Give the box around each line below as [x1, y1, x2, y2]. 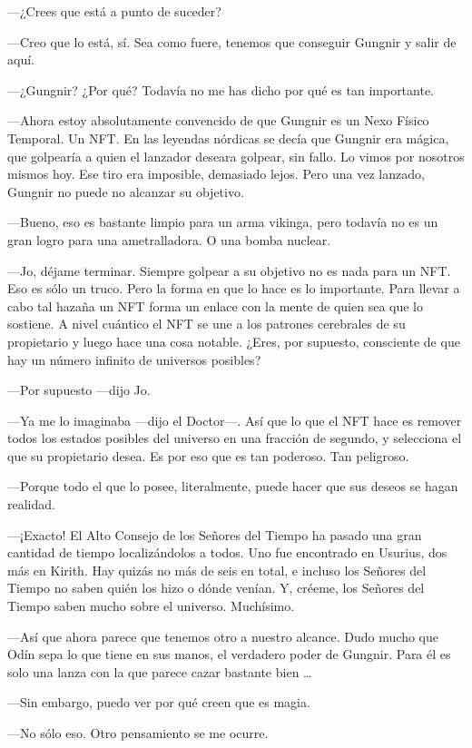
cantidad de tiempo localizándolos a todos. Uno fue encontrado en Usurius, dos [7, 543, 447, 562]
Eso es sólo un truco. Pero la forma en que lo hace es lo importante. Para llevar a [7, 279, 460, 298]
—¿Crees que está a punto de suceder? [7, 2, 221, 20]
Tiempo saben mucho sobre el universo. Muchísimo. [7, 596, 295, 615]
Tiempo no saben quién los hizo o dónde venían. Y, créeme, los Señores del [7, 578, 425, 597]
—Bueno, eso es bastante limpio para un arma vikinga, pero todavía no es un [7, 212, 438, 231]
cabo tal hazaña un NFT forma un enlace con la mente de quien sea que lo [7, 296, 423, 315]
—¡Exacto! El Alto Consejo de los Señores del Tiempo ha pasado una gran [7, 525, 422, 544]
